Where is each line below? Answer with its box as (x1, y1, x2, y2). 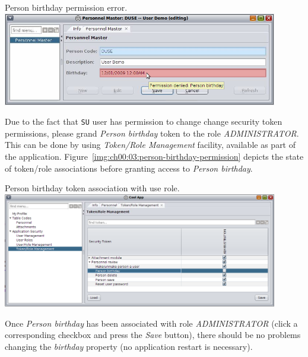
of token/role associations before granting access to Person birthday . (5, 162, 253, 174)
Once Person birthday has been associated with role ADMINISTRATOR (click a (5, 317, 298, 329)
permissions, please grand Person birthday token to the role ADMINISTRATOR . (5, 127, 299, 139)
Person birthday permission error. (5, 1, 128, 13)
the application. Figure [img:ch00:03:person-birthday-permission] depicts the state (5, 150, 304, 162)
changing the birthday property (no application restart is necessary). (5, 340, 253, 352)
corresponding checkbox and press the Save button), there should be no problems (5, 328, 301, 341)
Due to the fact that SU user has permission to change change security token (5, 115, 282, 128)
